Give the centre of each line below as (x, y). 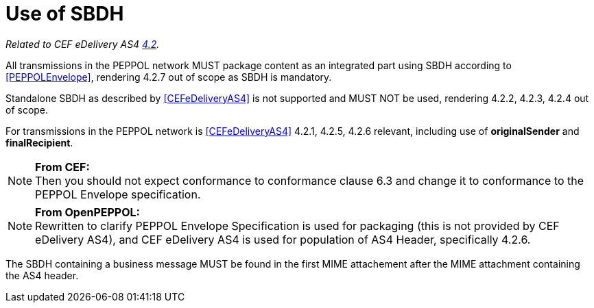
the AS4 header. (42, 275)
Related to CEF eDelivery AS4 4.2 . (83, 44)
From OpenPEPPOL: (87, 212)
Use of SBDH (65, 14)
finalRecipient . (39, 142)
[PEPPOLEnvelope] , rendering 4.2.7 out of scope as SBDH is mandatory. (169, 77)
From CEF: (62, 167)
